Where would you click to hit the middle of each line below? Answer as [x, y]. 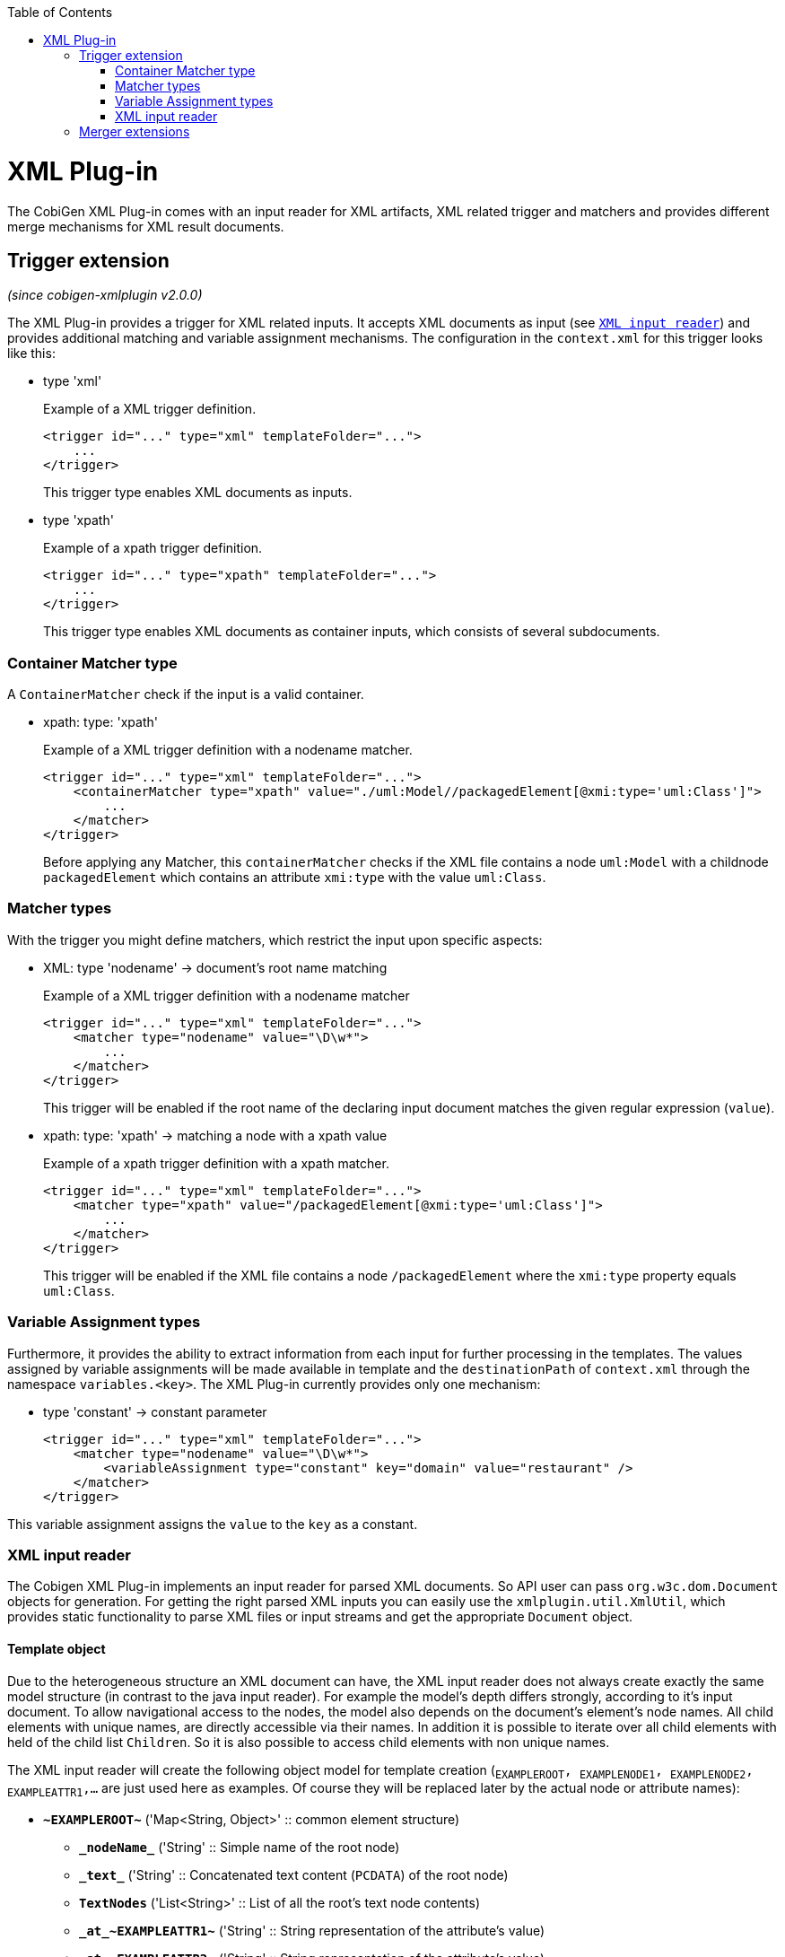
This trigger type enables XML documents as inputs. [198, 493]
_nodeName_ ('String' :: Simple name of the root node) [240, 1848]
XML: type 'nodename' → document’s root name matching [215, 967]
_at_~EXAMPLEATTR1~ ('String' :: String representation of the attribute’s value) [312, 1931]
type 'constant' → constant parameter [155, 1411]
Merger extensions [135, 131]
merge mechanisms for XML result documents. [146, 226]
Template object [57, 1648]
